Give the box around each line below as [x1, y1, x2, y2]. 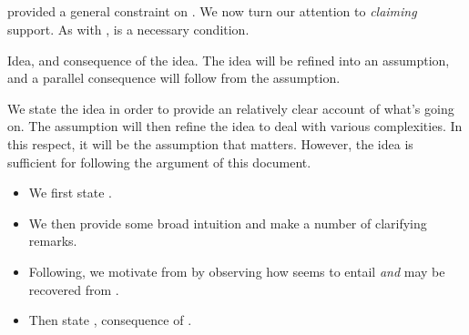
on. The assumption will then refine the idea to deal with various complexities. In [7, 117, 463, 136]
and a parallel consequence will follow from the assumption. [7, 68, 341, 87]
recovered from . [28, 279, 119, 299]
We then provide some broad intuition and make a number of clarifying [28, 213, 427, 232]
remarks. [28, 231, 77, 250]
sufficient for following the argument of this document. [7, 152, 311, 171]
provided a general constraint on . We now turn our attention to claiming [7, 2, 417, 21]
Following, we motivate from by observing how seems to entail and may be [28, 261, 445, 280]
